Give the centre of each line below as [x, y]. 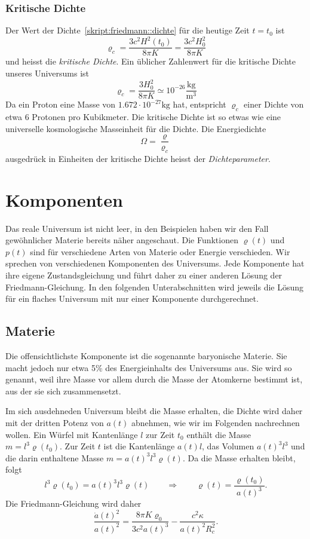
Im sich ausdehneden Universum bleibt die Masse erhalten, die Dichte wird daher [154, 411]
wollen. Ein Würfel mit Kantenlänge [72, 434]
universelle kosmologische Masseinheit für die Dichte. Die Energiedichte [136, 128]
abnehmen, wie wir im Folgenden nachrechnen [216, 423]
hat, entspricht [199, 104]
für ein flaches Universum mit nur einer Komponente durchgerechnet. [132, 298]
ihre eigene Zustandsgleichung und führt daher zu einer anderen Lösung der [144, 275]
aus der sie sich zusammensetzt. [63, 391]
